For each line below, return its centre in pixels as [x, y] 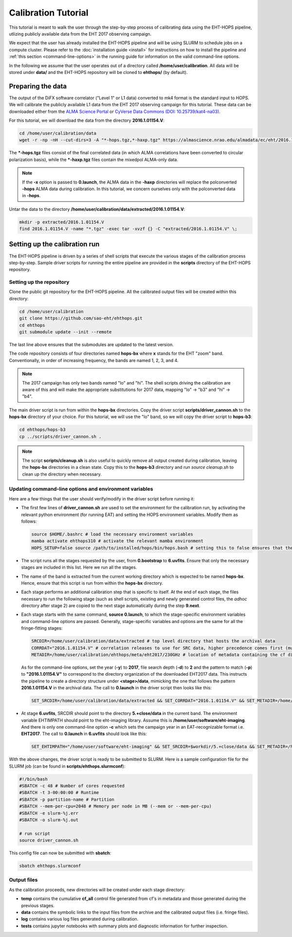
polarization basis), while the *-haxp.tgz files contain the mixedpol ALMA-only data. [94, 159]
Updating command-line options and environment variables [81, 489]
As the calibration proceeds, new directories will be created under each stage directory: [97, 890]
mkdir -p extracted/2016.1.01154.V [62, 222]
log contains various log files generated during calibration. [80, 919]
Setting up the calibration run [54, 244]
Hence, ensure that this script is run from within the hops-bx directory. [92, 583]
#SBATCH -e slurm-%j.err [49, 813]
